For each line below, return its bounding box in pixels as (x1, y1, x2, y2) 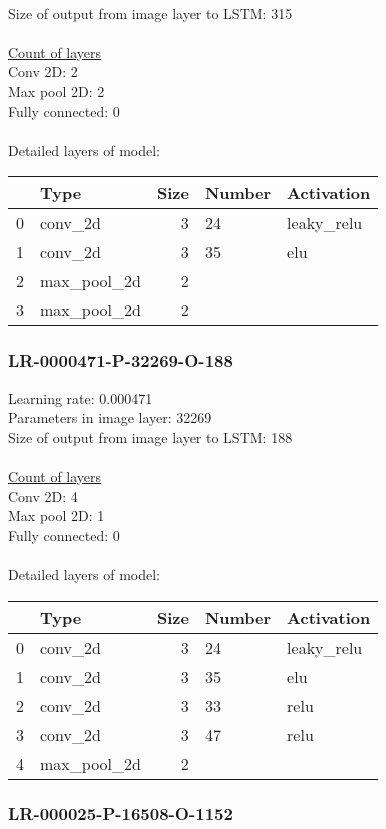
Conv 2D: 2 (8, 61, 78, 82)
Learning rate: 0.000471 (8, 387, 153, 408)
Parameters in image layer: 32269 (8, 407, 212, 428)
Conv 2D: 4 (8, 485, 78, 506)
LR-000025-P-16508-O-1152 (8, 801, 233, 826)
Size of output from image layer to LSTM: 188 (8, 426, 293, 447)
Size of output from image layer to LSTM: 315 (8, 2, 293, 23)
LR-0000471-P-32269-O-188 (8, 348, 233, 373)
